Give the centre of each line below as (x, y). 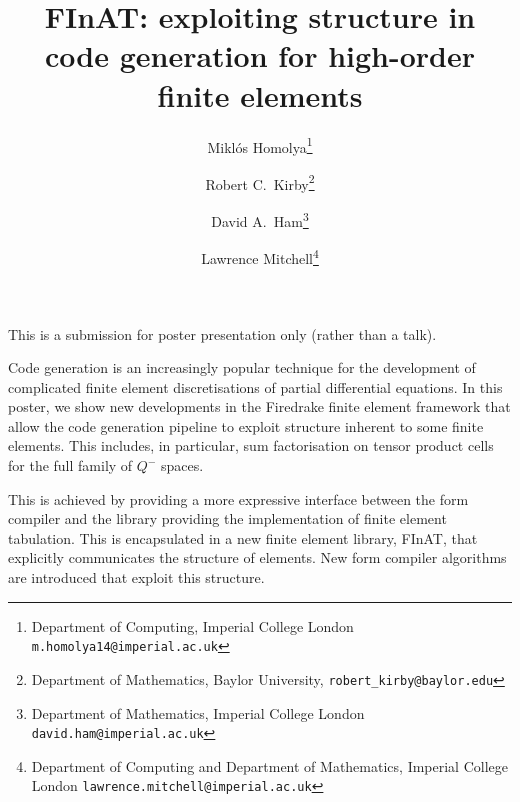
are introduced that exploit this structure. (136, 577)
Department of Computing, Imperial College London (192, 625)
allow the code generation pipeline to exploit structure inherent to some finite (246, 425)
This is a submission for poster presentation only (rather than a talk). (222, 333)
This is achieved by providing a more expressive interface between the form (238, 498)
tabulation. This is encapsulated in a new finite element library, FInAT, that (243, 537)
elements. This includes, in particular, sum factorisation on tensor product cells (251, 445)
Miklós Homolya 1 (260, 145)
